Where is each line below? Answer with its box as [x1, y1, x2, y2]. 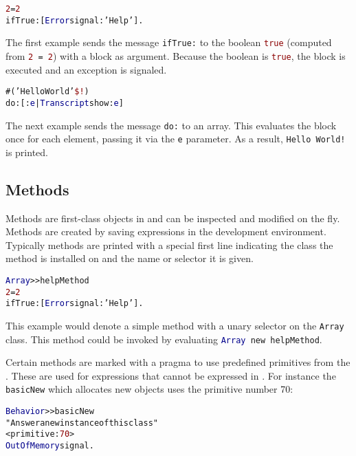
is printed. [5, 144, 48, 159]
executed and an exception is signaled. [5, 62, 167, 76]
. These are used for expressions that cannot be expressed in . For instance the [5, 368, 336, 382]
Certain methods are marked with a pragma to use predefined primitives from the [5, 355, 351, 369]
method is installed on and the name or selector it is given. [5, 251, 254, 265]
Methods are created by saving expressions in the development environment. [5, 224, 326, 239]
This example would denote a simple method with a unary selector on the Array [5, 318, 344, 332]
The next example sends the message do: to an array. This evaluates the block [5, 118, 337, 132]
